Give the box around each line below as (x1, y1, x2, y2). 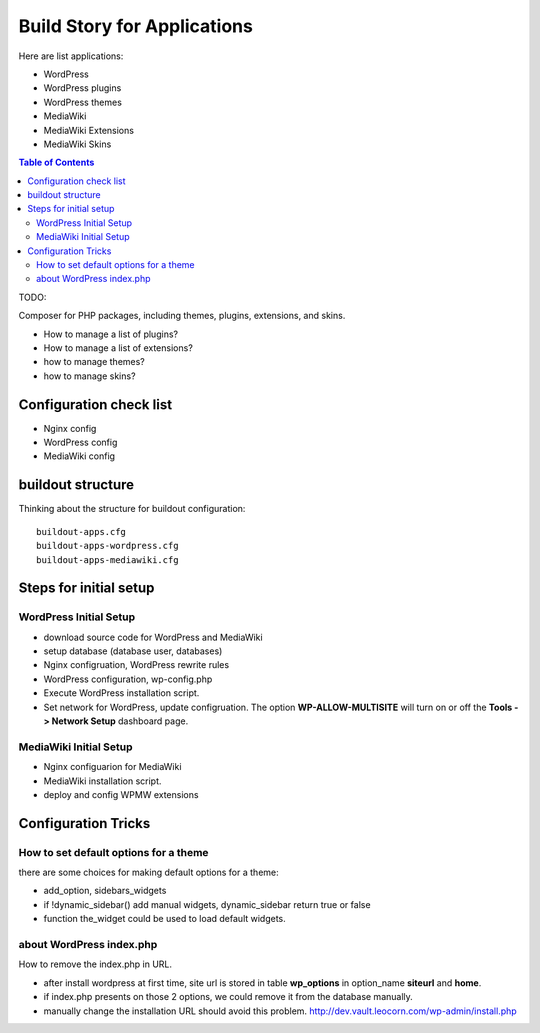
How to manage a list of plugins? (43, 328, 179, 340)
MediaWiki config (43, 450, 115, 462)
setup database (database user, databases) (43, 645, 223, 657)
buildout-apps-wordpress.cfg (36, 540, 179, 552)
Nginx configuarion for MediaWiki (43, 761, 182, 773)
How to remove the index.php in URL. (18, 958, 173, 970)
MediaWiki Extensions (43, 124, 135, 136)
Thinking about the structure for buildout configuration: (18, 503, 246, 515)
